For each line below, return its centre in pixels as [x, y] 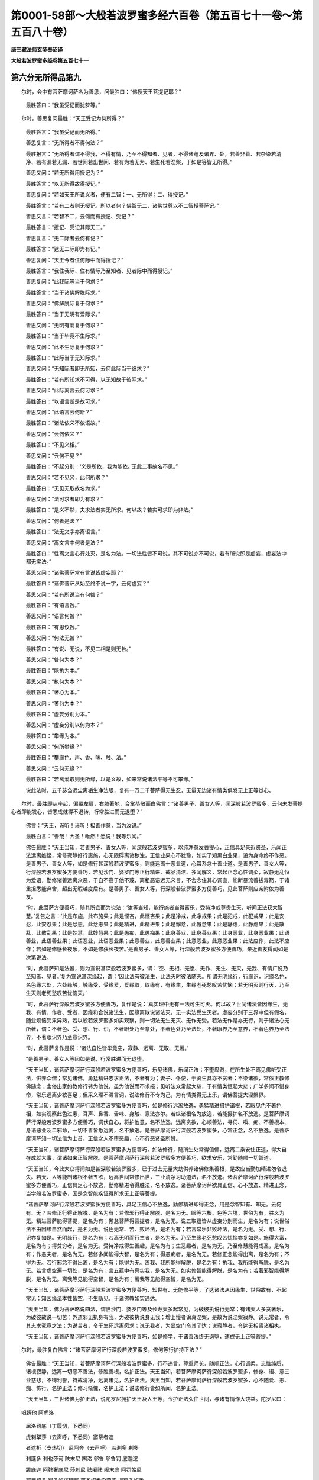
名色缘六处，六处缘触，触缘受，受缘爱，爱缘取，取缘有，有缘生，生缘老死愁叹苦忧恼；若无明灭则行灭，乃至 [157, 984]
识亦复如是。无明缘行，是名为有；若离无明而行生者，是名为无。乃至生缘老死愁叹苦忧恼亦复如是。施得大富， [157, 1237]
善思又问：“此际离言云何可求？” [64, 390]
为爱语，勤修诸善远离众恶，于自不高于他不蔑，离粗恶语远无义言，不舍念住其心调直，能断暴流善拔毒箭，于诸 [157, 880]
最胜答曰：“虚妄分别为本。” [58, 714]
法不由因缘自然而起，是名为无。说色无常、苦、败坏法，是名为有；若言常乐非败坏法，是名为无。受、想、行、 [157, 1229]
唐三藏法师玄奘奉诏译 [37, 50]
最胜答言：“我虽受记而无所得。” [63, 132]
